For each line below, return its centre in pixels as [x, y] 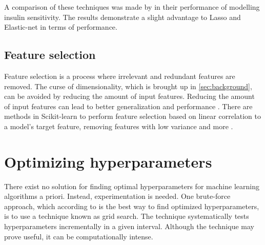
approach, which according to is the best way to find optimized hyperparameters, [132, 206]
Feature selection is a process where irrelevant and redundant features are [120, 76]
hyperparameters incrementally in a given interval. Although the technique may [129, 226]
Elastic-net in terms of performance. [61, 27]
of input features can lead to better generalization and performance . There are [128, 106]
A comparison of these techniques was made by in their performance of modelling [132, 7]
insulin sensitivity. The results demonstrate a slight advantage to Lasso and [123, 17]
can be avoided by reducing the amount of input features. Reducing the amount [129, 96]
